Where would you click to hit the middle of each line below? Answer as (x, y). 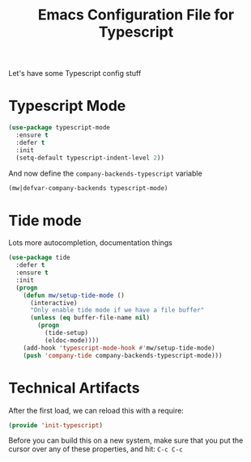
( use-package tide (39, 258)
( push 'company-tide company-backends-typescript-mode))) (123, 355)
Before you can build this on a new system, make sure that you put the (126, 441)
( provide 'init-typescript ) (56, 425)
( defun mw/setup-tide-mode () (74, 295)
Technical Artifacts (74, 388)
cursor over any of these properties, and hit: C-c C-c (96, 449)
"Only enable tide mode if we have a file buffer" (117, 310)
